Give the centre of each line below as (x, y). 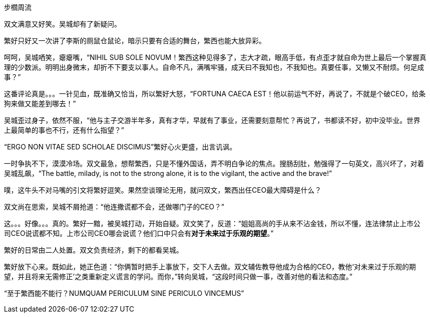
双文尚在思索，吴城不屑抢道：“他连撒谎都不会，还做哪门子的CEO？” (114, 207)
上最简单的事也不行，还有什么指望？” (64, 130)
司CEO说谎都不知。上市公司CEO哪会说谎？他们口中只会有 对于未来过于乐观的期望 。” (139, 233)
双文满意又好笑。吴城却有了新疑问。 (62, 24)
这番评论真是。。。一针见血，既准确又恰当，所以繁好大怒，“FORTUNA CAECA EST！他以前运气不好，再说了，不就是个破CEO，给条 (215, 94)
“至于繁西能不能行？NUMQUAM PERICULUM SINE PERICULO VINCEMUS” (124, 293)
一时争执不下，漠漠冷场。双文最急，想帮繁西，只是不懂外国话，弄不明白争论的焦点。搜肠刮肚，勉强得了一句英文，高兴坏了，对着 (214, 163)
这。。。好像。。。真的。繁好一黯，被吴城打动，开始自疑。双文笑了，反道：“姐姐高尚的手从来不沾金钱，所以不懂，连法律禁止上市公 (212, 223)
